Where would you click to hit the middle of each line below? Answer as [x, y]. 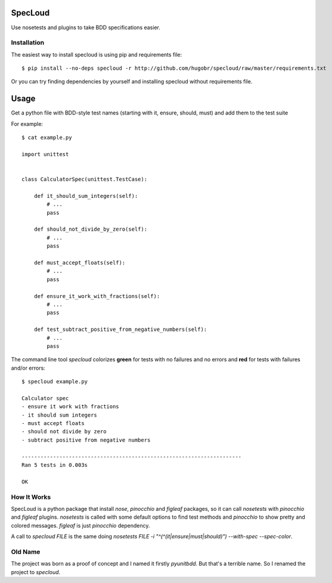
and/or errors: [28, 368]
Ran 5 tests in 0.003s [55, 465]
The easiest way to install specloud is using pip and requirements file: [97, 54]
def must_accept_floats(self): [80, 263]
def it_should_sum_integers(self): [86, 196]
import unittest [45, 154]
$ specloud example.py [55, 382]
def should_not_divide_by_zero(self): [91, 229]
